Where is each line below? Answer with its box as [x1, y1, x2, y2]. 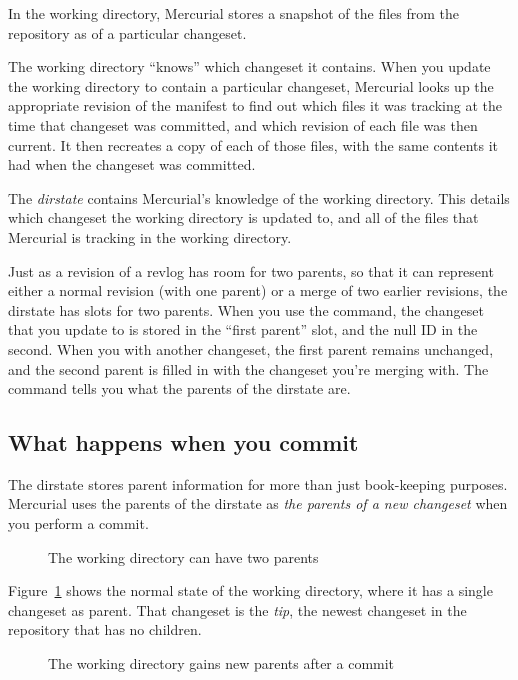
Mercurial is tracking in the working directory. [8, 226, 292, 247]
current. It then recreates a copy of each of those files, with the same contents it [8, 134, 499, 155]
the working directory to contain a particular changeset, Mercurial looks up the [8, 75, 494, 96]
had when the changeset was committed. [8, 154, 256, 175]
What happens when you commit [8, 427, 359, 458]
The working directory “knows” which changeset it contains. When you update [8, 56, 491, 77]
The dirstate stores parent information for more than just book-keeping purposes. [8, 473, 508, 494]
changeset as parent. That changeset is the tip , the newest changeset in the [8, 599, 467, 620]
